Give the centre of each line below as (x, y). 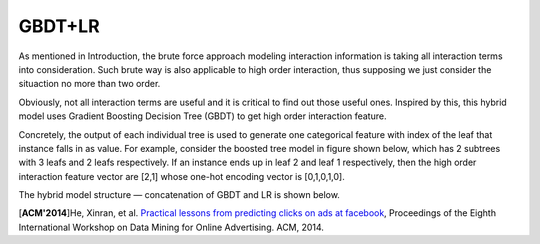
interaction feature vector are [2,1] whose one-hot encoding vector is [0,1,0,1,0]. (181, 176)
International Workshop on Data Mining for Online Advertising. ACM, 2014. (171, 227)
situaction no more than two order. (89, 84)
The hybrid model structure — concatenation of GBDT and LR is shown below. (179, 195)
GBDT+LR (59, 26)
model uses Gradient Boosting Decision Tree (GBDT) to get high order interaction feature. (202, 116)
